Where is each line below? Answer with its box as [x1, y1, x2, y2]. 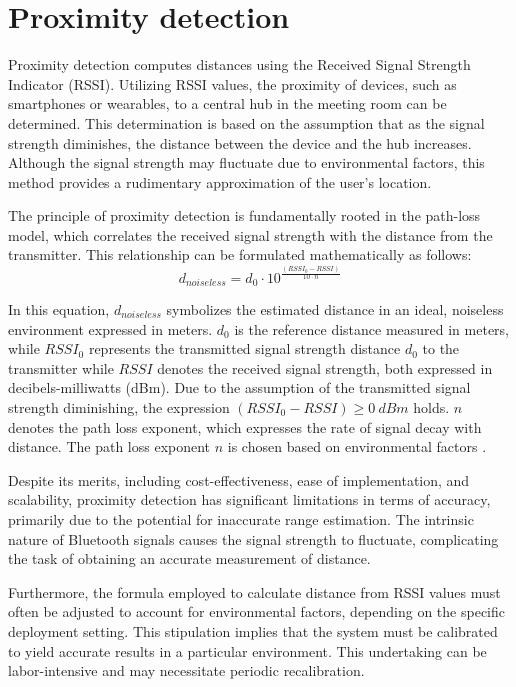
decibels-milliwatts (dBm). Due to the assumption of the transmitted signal [8, 377, 471, 398]
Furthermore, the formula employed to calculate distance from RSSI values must [8, 581, 501, 602]
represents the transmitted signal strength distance [88, 338, 401, 359]
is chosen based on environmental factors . [227, 436, 487, 457]
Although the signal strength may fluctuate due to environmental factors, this [8, 152, 485, 173]
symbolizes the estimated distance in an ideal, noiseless [166, 299, 504, 320]
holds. [413, 397, 450, 417]
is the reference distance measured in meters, [234, 318, 509, 339]
